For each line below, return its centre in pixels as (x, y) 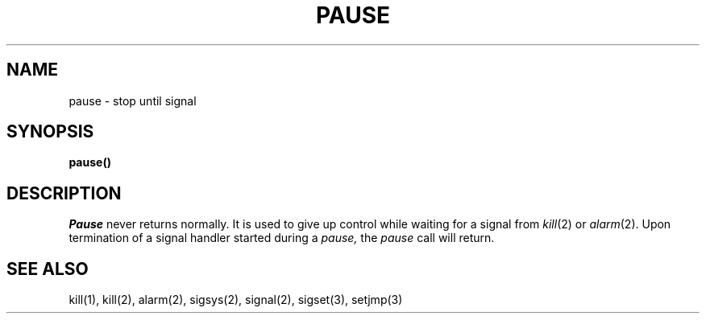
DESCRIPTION (64, 193)
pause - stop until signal (133, 101)
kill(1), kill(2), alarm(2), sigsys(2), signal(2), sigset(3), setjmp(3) (236, 300)
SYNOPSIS (50, 132)
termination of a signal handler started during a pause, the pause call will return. (282, 238)
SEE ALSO (48, 269)
